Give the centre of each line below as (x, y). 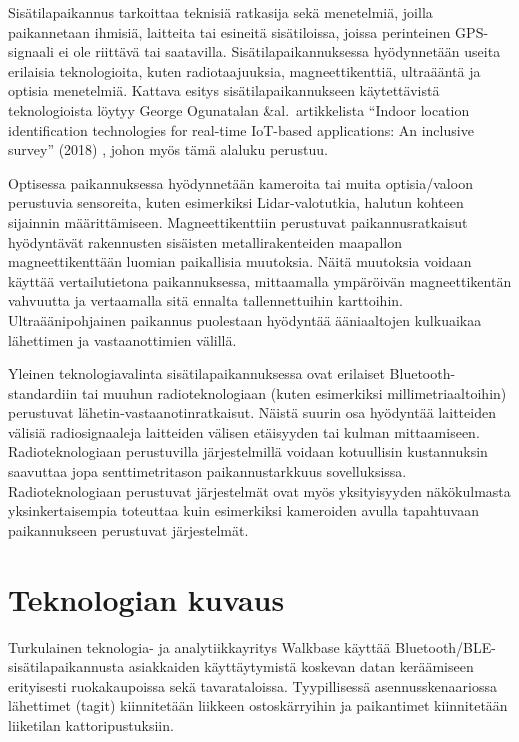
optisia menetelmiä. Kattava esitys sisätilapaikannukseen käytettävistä (224, 90)
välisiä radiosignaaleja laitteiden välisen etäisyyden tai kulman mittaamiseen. (244, 431)
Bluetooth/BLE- (445, 646)
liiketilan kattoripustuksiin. (91, 724)
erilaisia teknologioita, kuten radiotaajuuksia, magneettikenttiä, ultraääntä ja (244, 70)
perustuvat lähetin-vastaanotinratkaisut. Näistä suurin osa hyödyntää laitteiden (252, 412)
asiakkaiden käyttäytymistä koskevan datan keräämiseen (301, 666)
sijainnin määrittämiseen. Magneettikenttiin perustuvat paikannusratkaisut (238, 221)
